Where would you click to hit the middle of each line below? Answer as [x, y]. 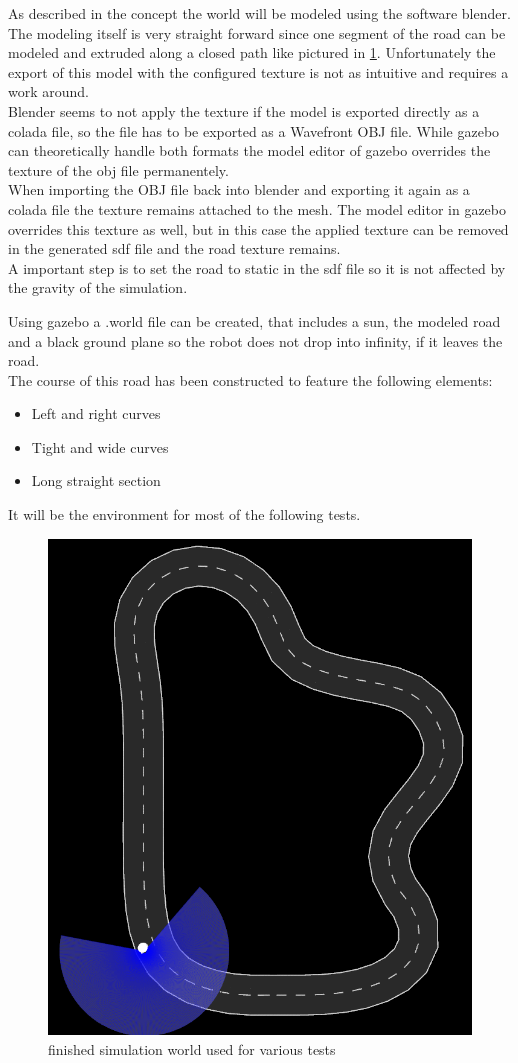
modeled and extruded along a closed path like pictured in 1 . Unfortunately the [252, 52]
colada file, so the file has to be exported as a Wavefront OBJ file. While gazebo [254, 130]
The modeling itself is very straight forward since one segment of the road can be [257, 32]
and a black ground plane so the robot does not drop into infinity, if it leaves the [255, 340]
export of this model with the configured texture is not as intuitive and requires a [258, 71]
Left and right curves [96, 413]
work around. [48, 91]
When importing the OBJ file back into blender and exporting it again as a [239, 189]
